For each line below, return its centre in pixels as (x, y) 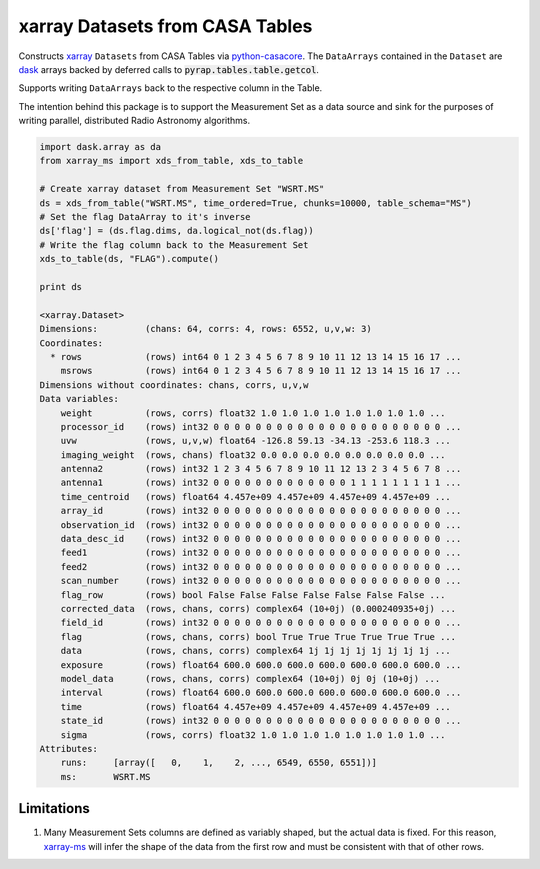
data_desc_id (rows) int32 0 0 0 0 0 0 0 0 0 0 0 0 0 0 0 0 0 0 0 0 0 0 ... (261, 539)
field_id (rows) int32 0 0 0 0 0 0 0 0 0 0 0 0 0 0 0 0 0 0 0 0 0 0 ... (261, 623)
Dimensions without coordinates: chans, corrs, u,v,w (174, 384)
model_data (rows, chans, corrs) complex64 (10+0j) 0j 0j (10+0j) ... (250, 678)
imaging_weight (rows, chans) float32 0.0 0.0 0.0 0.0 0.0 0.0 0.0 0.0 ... (253, 454)
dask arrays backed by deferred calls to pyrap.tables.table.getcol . (169, 69)
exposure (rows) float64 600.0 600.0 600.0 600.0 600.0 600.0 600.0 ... (261, 664)
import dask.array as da (100, 147)
